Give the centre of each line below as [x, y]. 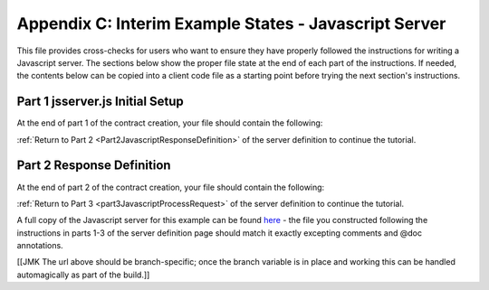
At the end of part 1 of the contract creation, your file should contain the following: [170, 123]
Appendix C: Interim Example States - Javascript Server [231, 23]
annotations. [40, 246]
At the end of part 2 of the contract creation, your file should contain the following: [171, 187]
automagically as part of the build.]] [83, 275]
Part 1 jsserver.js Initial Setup [101, 102]
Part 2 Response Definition [94, 166]
